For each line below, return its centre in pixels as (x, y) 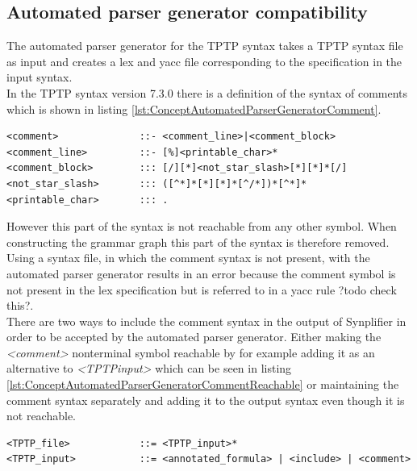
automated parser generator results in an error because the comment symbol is (201, 273)
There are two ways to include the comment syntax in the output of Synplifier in (206, 321)
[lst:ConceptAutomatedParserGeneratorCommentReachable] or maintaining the (203, 384)
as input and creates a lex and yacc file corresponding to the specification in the (204, 61)
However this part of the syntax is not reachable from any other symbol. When (202, 226)
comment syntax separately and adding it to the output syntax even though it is (206, 400)
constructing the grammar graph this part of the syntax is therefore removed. (198, 242)
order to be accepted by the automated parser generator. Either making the (194, 337)
